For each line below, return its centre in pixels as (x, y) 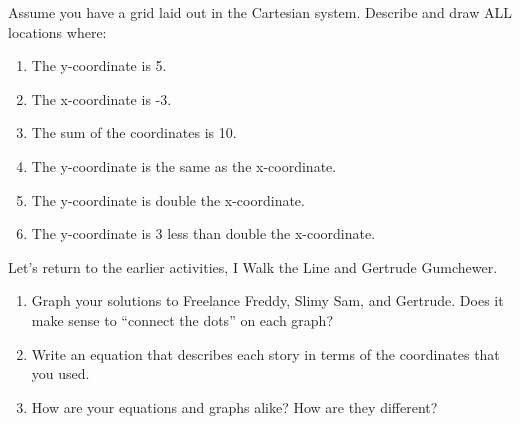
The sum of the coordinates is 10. (134, 132)
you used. (60, 373)
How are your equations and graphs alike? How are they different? (234, 406)
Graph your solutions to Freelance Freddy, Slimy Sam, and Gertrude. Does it (267, 300)
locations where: (57, 31)
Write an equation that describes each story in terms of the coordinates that (265, 353)
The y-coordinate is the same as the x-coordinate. (184, 165)
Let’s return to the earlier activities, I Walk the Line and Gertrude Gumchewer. (253, 266)
